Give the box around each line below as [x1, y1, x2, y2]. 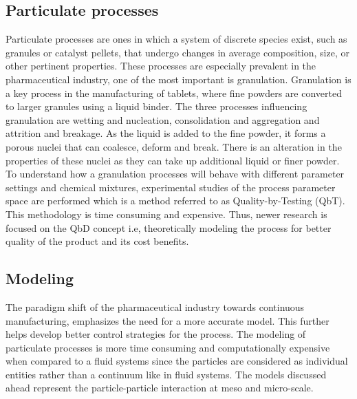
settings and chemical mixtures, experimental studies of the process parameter [6, 180, 336, 194]
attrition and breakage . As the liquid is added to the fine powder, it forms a [6, 126, 326, 140]
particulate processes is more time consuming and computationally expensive [6, 340, 330, 354]
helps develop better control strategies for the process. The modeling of [6, 327, 306, 341]
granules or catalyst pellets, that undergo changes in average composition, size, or [6, 45, 349, 59]
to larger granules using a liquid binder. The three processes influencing [6, 99, 307, 114]
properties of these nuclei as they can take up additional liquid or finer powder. [6, 153, 340, 167]
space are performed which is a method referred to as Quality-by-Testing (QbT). [6, 193, 345, 208]
